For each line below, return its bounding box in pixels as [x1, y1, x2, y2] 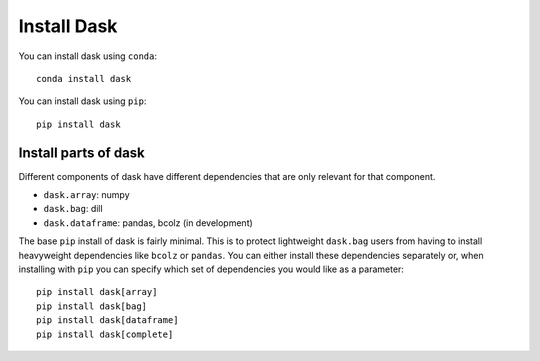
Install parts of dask [18, 144, 145, 161]
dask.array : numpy [43, 189, 130, 201]
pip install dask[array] [36, 286, 158, 298]
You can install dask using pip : [18, 95, 147, 107]
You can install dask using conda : [18, 50, 158, 62]
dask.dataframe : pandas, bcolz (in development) [43, 216, 254, 229]
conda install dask [36, 73, 132, 84]
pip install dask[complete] [36, 328, 174, 340]
